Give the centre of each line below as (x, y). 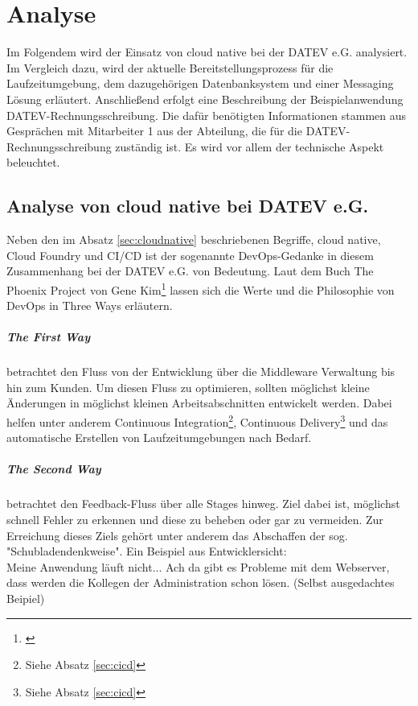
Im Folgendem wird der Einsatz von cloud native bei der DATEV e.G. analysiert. (207, 52)
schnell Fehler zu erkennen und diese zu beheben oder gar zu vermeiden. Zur (195, 520)
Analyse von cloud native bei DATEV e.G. (188, 206)
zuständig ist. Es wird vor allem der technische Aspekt (250, 146)
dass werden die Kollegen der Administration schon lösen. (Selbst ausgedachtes (201, 582)
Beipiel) (26, 599)
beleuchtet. (33, 162)
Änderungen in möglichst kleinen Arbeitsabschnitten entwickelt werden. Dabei (199, 403)
